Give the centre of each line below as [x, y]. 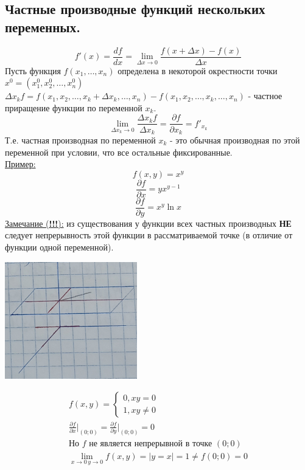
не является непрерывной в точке [151, 444]
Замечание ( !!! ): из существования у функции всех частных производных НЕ [148, 223]
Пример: [20, 164]
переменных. [43, 26]
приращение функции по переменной [74, 107]
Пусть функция [33, 70]
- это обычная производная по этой [235, 140]
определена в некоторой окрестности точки [198, 70]
